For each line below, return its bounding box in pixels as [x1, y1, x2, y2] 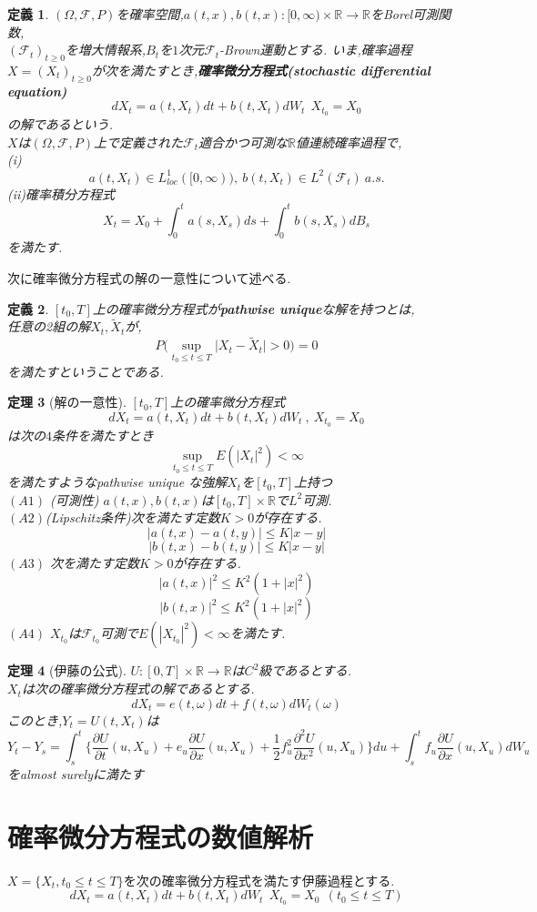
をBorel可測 [370, 5, 439, 23]
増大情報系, [77, 40, 147, 59]
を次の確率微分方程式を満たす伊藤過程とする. [123, 870, 395, 889]
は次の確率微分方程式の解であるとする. [21, 679, 255, 698]
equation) [7, 81, 67, 100]
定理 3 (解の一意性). [7, 392, 127, 411]
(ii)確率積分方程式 [7, 184, 116, 203]
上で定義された [94, 132, 183, 151]
